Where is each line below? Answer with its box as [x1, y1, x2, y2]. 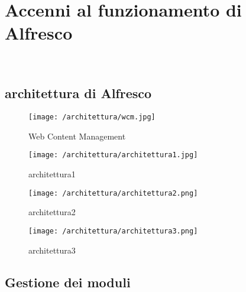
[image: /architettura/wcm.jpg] [28, 113, 156, 122]
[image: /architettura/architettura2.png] [28, 189, 198, 197]
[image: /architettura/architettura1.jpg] [28, 151, 198, 160]
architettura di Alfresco [5, 84, 152, 102]
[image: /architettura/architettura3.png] [28, 226, 198, 235]
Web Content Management [28, 129, 126, 142]
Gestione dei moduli [5, 272, 131, 291]
